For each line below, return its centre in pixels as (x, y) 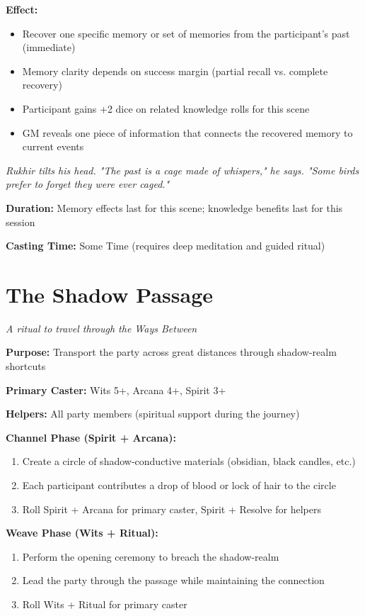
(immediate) (49, 47)
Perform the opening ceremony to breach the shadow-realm (151, 556)
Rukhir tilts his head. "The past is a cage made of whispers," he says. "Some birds (182, 170)
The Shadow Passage (109, 294)
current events (53, 146)
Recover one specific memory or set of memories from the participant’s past (186, 33)
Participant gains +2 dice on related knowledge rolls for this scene (166, 108)
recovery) (42, 85)
